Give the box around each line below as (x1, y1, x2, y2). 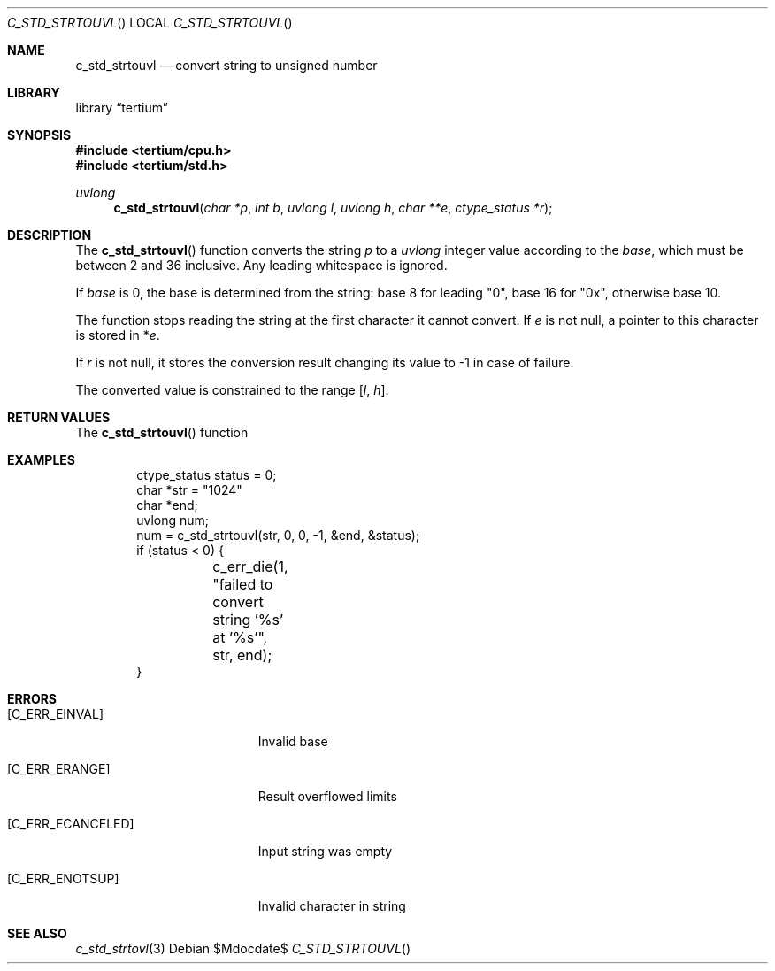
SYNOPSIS (7, 127, 72, 143)
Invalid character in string (257, 898, 406, 913)
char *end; (136, 497, 198, 512)
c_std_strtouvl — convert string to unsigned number (75, 58, 378, 73)
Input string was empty (257, 844, 393, 859)
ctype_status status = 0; (136, 467, 277, 482)
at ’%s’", (212, 628, 268, 646)
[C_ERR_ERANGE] (7, 761, 111, 776)
